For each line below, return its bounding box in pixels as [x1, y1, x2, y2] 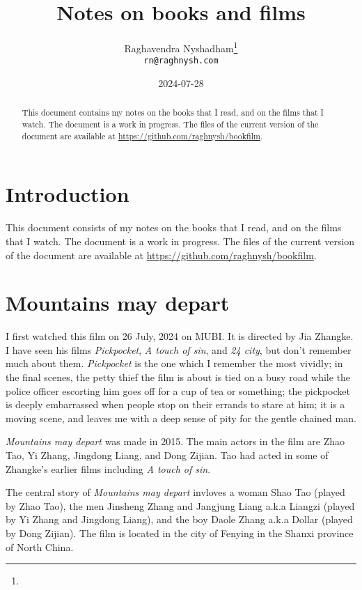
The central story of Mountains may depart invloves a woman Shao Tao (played [6, 485, 345, 499]
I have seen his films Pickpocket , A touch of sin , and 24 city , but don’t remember [6, 342, 352, 357]
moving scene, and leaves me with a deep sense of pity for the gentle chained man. [6, 410, 356, 425]
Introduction [6, 180, 129, 208]
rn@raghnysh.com [143, 56, 219, 66]
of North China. [6, 539, 74, 554]
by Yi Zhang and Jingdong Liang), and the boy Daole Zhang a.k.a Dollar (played [6, 512, 353, 527]
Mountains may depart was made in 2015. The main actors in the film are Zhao [6, 434, 345, 449]
